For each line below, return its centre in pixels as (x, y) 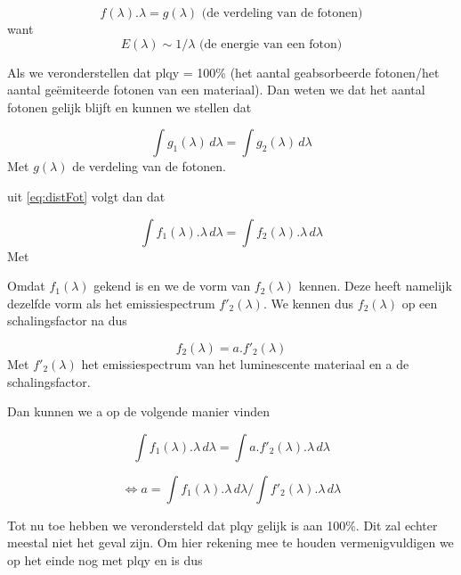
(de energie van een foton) (271, 44)
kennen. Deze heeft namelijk (375, 286)
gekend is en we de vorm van (172, 286)
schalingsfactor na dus (67, 320)
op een (420, 303)
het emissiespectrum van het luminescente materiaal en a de (245, 363)
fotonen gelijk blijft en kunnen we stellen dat (129, 107)
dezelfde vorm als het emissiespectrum (111, 303)
